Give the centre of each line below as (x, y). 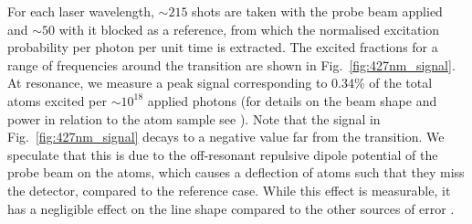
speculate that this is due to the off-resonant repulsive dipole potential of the (223, 154)
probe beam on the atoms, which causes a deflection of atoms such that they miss (236, 172)
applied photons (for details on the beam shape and (292, 100)
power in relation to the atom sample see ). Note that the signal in (194, 118)
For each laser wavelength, (81, 11)
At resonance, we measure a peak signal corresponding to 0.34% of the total (220, 83)
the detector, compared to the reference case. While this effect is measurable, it (229, 190)
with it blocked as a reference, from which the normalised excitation (249, 29)
